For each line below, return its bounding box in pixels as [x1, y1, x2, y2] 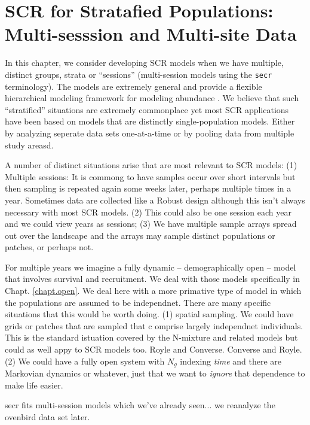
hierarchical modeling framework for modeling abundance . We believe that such [5, 92, 299, 104]
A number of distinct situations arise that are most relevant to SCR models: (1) [5, 159, 297, 171]
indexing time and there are [180, 354, 282, 367]
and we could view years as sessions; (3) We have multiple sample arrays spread [5, 217, 297, 230]
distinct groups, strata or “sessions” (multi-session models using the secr [5, 68, 272, 80]
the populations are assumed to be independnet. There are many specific [5, 296, 271, 308]
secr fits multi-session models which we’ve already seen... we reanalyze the [5, 399, 275, 411]
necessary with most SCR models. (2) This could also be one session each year [5, 205, 291, 218]
